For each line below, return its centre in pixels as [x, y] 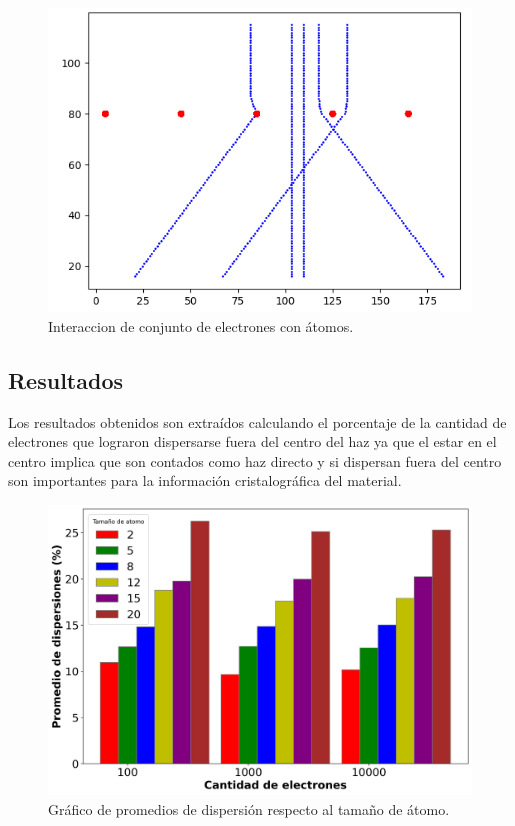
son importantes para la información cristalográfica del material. [205, 480]
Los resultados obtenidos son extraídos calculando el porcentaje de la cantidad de [257, 421]
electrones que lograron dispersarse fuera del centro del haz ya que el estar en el [252, 441]
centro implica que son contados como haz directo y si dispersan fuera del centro [255, 460]
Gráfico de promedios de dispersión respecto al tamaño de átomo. [249, 808]
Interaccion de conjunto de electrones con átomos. [201, 325]
